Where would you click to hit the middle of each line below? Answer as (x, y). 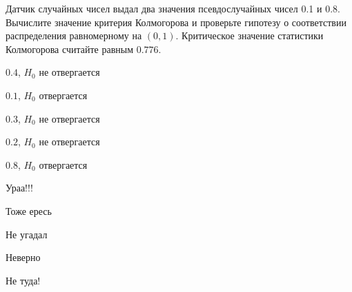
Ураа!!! (19, 188)
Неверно (23, 257)
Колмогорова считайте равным (70, 49)
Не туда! (23, 280)
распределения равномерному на (74, 35)
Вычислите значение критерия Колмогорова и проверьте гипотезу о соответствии (176, 22)
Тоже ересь (29, 210)
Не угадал (27, 234)
